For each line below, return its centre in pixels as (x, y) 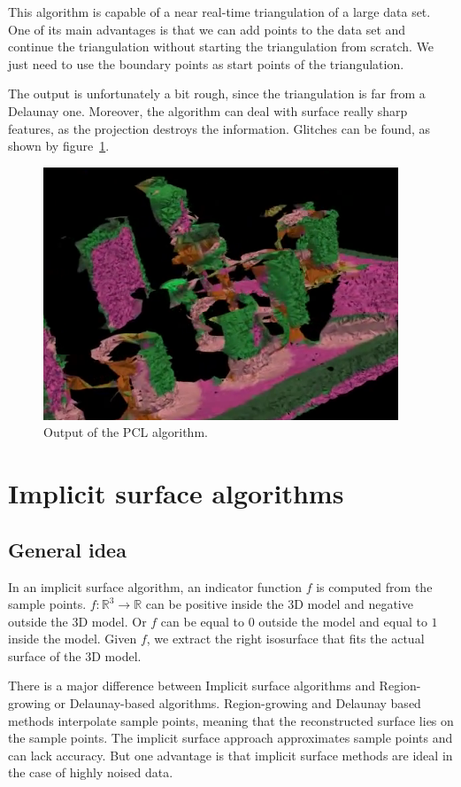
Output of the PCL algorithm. (126, 432)
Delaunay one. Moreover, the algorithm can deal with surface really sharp (208, 110)
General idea (67, 549)
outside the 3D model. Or (77, 621)
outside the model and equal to (343, 621)
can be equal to (202, 621)
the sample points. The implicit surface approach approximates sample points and (230, 738)
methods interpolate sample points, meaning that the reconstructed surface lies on (231, 720)
